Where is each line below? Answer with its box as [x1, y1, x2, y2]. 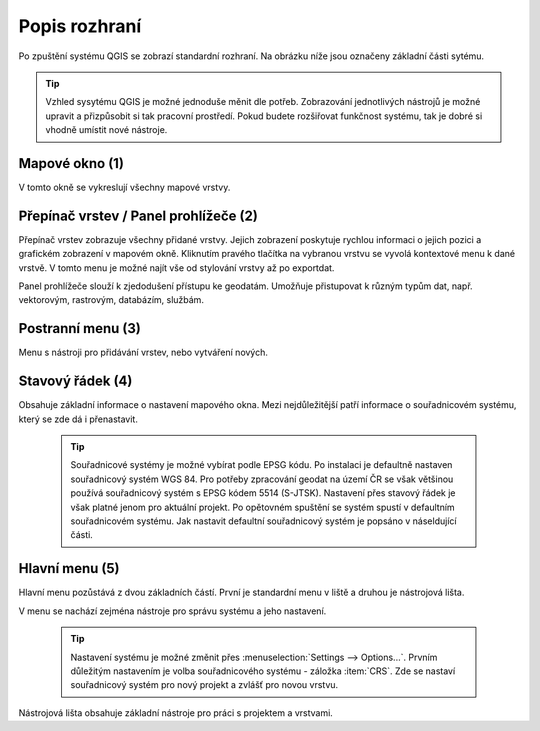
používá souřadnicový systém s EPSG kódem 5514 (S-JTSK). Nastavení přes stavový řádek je [70, 487, 456, 499]
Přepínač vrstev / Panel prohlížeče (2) [18, 207, 259, 224]
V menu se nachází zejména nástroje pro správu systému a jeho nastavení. [18, 605, 327, 617]
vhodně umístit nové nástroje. [45, 124, 168, 136]
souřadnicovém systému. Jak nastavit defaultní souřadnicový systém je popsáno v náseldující [70, 515, 457, 527]
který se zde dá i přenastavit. [18, 413, 139, 425]
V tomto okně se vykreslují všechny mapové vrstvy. [18, 181, 231, 194]
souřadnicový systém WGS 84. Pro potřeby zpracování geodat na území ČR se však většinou [70, 473, 454, 485]
